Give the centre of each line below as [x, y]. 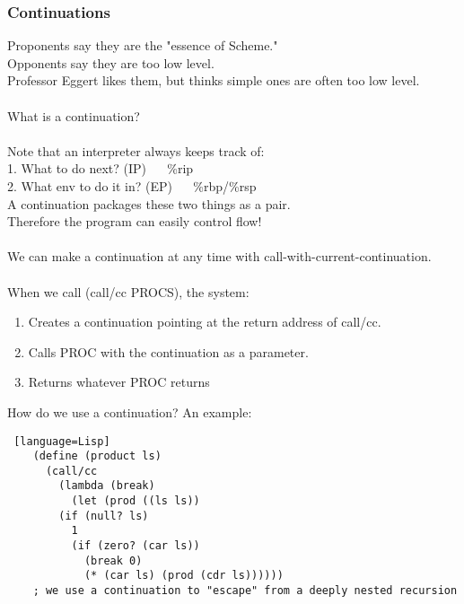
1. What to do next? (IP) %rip [101, 168]
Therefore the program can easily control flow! [135, 221]
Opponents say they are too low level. [111, 62]
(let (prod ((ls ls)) [136, 501]
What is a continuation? [74, 115]
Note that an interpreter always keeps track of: [136, 150]
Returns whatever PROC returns [119, 382]
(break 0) [113, 560]
